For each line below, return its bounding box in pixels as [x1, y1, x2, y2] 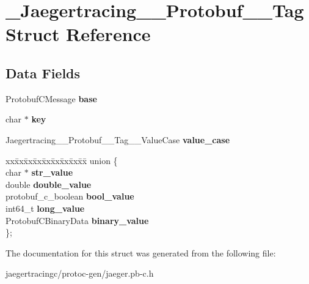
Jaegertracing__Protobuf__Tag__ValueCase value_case [5, 133, 230, 146]
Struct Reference [5, 21, 151, 47]
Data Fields [5, 63, 81, 82]
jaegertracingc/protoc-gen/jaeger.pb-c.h [5, 267, 154, 280]
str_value [31, 166, 73, 179]
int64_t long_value [5, 201, 85, 214]
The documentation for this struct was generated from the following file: [5, 246, 276, 259]
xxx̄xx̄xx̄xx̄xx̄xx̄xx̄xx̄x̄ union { [5, 154, 118, 166]
